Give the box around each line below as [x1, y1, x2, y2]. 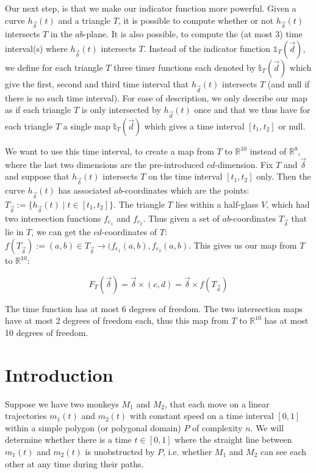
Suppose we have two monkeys [5, 397, 119, 410]
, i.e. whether [163, 445, 212, 458]
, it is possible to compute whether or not [118, 13, 274, 26]
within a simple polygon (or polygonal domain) [5, 421, 181, 434]
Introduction [5, 362, 113, 387]
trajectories [5, 409, 47, 422]
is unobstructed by [85, 445, 155, 458]
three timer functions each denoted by [113, 60, 256, 73]
